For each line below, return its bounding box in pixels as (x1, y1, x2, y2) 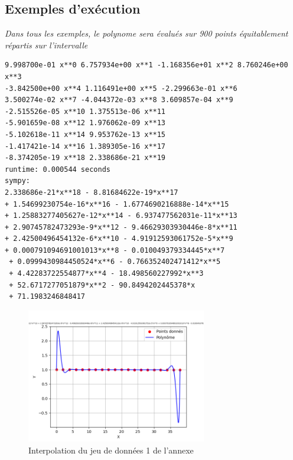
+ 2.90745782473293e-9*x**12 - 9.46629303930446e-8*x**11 (5, 223, 237, 231)
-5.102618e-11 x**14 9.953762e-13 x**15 (5, 130, 166, 139)
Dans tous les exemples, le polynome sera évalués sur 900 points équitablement (5, 27, 288, 40)
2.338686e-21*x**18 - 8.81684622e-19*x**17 (5, 188, 178, 197)
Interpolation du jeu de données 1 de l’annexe (28, 444, 194, 456)
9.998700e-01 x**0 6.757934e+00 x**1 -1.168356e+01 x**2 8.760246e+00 (5, 61, 288, 70)
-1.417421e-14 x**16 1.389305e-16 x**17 (5, 142, 166, 151)
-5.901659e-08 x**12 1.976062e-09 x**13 (5, 119, 166, 128)
